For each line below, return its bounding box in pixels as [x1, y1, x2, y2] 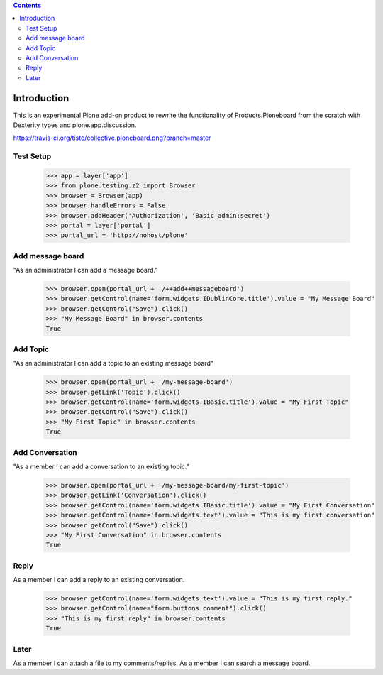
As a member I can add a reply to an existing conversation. [13, 576, 185, 584]
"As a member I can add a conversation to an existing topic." [13, 462, 189, 471]
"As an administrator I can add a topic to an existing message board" [13, 359, 214, 368]
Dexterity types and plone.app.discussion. [13, 121, 137, 129]
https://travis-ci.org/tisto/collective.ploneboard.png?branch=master [13, 133, 211, 142]
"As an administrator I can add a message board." [13, 266, 158, 275]
